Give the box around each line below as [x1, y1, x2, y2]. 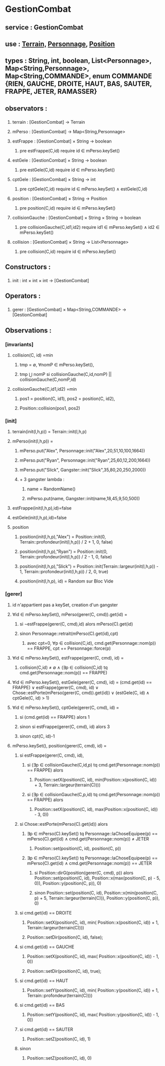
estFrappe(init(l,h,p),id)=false [12, 505, 72, 511]
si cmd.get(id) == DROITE [19, 910, 72, 916]
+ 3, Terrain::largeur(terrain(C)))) [34, 782, 101, 788]
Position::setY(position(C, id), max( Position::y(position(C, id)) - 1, [27, 1011, 159, 1017]
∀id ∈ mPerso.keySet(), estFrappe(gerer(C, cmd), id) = [12, 655, 124, 661]
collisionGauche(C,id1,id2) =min [12, 386, 77, 392]
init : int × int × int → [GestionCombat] [12, 277, 90, 283]
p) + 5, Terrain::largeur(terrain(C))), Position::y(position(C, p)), [34, 895, 160, 901]
